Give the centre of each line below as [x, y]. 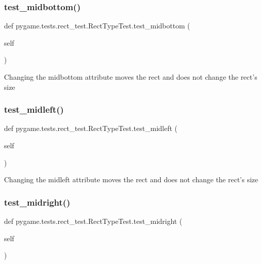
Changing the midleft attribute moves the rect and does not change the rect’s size [131, 179]
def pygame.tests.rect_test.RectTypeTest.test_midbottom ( [97, 26]
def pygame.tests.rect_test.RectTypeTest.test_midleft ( [91, 128]
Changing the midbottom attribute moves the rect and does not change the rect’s [131, 77]
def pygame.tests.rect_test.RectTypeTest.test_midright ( [93, 221]
